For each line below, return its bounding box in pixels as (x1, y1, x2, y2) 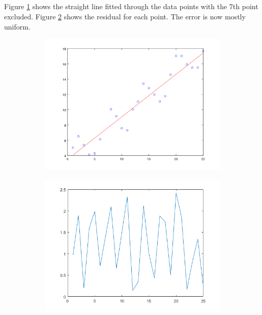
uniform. (4, 21, 31, 32)
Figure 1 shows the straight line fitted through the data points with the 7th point (4, 1, 258, 12)
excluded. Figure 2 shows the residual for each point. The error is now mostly (4, 11, 246, 21)
